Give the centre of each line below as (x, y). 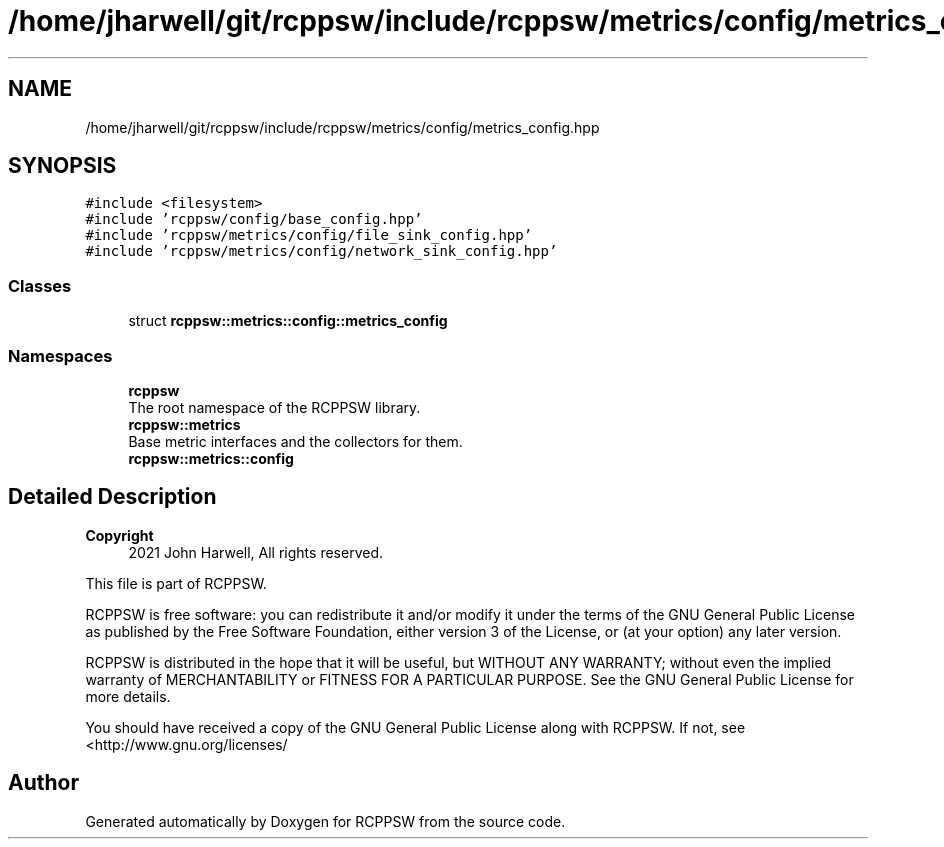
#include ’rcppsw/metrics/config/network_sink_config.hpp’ (321, 251)
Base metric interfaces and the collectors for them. (295, 441)
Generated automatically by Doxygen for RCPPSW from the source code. (325, 821)
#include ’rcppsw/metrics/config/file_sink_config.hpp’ (309, 235)
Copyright (119, 535)
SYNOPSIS (62, 166)
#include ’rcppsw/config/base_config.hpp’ (254, 219)
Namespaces (60, 355)
